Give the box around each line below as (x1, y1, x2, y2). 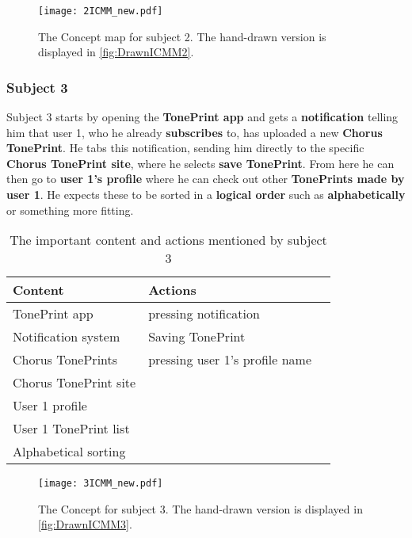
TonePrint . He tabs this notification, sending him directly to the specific (6, 139, 364, 156)
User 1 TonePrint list (13, 419, 130, 438)
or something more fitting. (6, 201, 134, 218)
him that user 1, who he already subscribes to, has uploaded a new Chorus (6, 124, 383, 140)
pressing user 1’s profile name (148, 350, 311, 369)
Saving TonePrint (148, 327, 246, 346)
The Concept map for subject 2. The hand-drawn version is (38, 28, 326, 44)
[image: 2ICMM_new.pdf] (38, 6, 163, 17)
